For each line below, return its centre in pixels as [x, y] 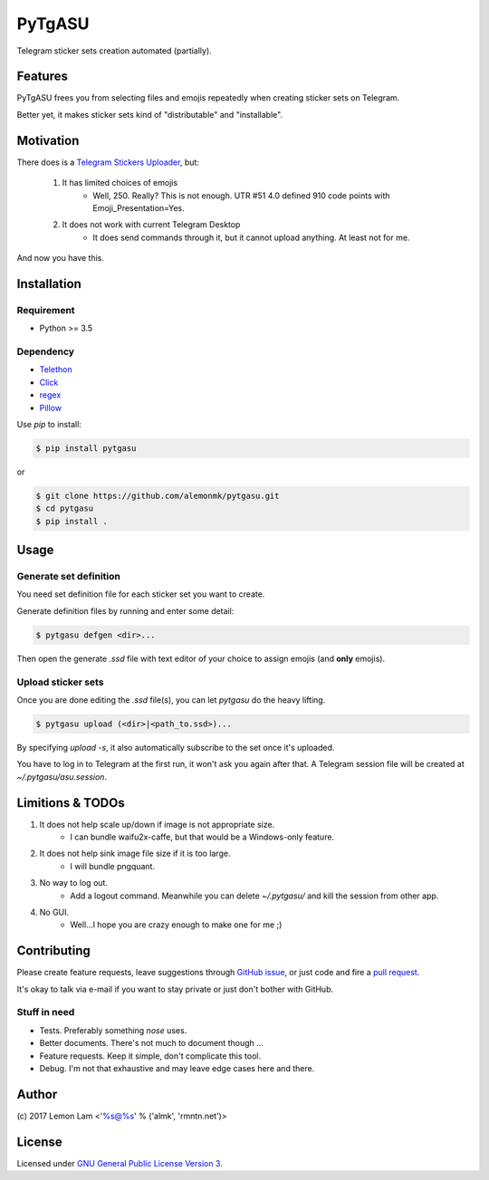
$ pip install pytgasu [86, 448]
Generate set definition [69, 577]
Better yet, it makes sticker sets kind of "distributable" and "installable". [150, 114]
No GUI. [54, 912]
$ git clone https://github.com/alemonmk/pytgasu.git [158, 495]
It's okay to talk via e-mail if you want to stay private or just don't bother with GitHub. [175, 989]
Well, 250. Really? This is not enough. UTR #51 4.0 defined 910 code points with [241, 196]
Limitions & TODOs [71, 803]
